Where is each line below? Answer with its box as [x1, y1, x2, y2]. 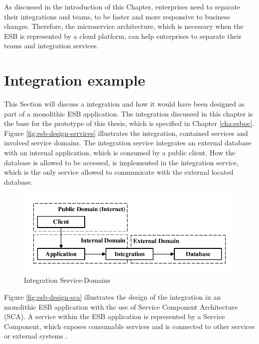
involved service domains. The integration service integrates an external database [4, 137, 252, 148]
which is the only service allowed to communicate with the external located [4, 167, 234, 177]
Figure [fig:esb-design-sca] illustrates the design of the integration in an [4, 292, 221, 302]
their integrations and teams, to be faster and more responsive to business [4, 11, 230, 21]
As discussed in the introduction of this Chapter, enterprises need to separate [4, 1, 241, 11]
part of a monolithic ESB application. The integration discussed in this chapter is [4, 108, 253, 118]
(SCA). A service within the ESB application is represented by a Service [4, 311, 225, 322]
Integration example [4, 70, 145, 90]
